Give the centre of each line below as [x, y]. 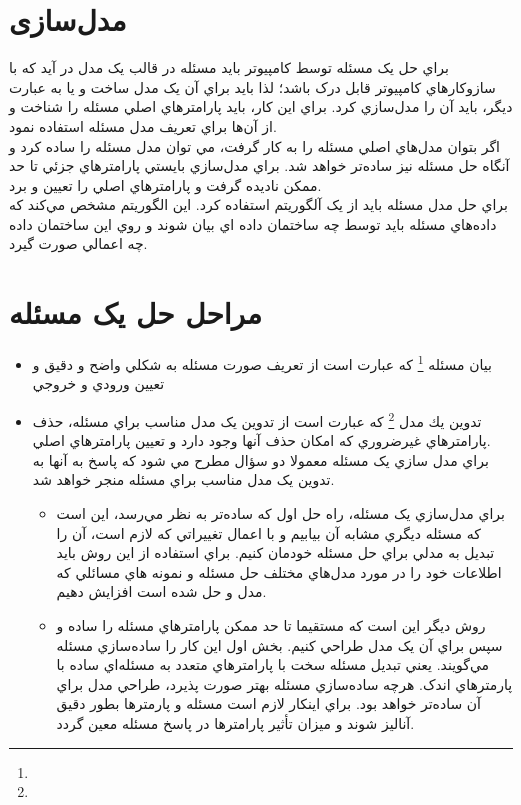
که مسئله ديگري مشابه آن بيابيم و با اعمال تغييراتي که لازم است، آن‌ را [268, 532]
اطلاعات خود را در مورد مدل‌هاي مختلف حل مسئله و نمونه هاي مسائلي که [279, 571]
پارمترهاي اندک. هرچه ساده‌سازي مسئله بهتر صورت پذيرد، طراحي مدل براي [284, 683]
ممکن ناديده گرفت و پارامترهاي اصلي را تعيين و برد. [165, 184]
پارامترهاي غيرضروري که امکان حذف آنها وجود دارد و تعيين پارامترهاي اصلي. [261, 440]
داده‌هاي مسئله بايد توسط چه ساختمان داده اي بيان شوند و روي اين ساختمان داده [253, 223]
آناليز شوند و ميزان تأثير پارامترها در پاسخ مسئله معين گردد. [235, 723]
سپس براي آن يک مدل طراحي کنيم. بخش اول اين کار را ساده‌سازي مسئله [279, 644]
